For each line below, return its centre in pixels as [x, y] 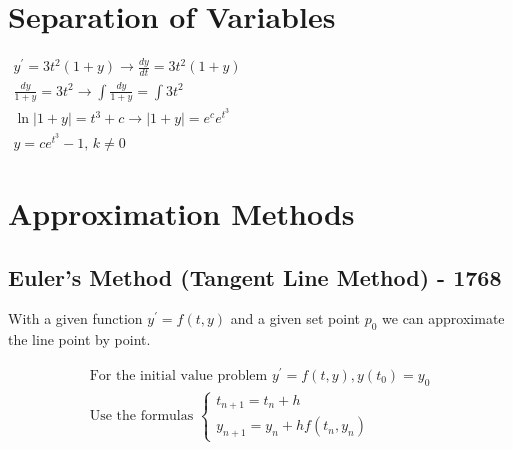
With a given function [75, 318]
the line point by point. [79, 339]
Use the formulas [141, 416]
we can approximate [443, 318]
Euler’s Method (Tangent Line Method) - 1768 [255, 276]
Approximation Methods [181, 213]
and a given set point [295, 318]
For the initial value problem [178, 375]
